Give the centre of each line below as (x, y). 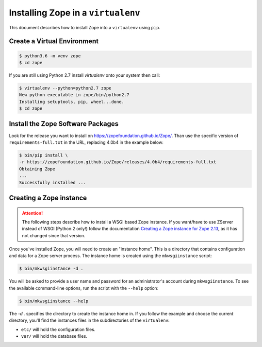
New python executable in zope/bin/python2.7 (74, 95)
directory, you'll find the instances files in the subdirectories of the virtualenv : (89, 320)
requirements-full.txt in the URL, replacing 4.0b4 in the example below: (86, 142)
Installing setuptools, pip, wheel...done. (72, 102)
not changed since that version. (54, 235)
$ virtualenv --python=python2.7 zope (65, 88)
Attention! (33, 213)
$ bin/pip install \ (43, 155)
